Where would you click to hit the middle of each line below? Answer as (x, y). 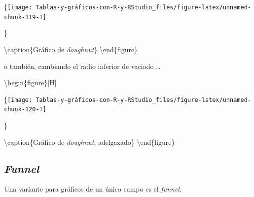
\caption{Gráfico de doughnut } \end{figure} (71, 49)
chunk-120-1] (25, 110)
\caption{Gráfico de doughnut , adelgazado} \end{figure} (90, 142)
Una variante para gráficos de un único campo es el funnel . (93, 189)
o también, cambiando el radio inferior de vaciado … (82, 66)
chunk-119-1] (25, 17)
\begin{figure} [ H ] (30, 82)
